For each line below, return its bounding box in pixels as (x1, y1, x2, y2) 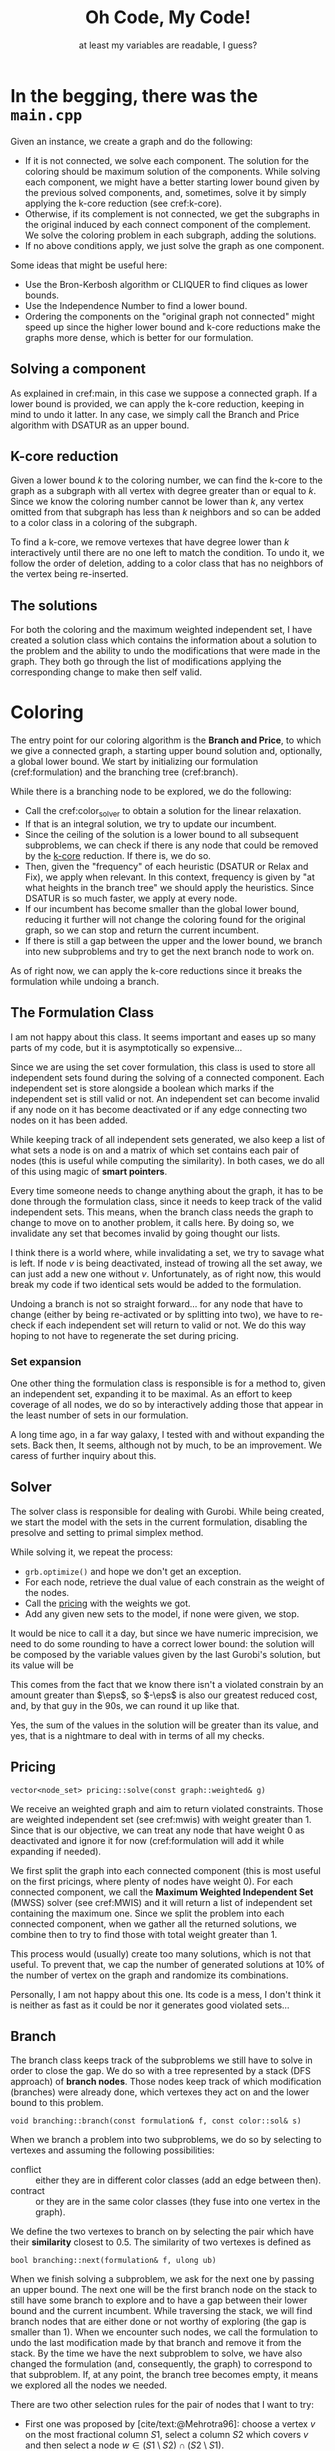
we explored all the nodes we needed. (10, 2379, 168, 2391)
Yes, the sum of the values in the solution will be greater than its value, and (10, 1719, 319, 1731)
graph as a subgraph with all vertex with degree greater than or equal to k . (10, 485, 317, 497)
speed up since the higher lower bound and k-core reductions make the (24, 321, 321, 333)
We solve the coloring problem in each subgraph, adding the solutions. (24, 229, 317, 241)
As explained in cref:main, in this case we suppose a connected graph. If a (10, 387, 318, 399)
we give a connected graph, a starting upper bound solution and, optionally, (10, 745, 323, 757)
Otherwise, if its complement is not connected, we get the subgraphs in (24, 207, 320, 220)
